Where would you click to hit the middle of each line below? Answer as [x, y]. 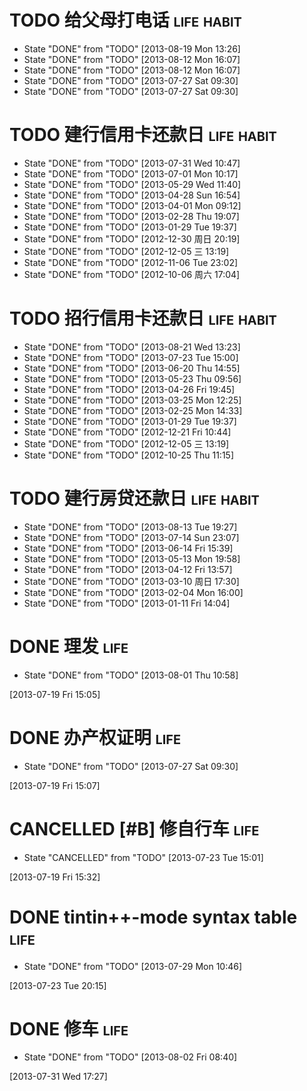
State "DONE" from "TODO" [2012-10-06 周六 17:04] [132, 274]
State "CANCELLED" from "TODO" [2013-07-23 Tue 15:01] [143, 857]
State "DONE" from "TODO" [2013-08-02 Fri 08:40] [130, 1057]
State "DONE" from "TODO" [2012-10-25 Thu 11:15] [128, 455]
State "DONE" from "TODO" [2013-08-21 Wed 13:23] [132, 347]
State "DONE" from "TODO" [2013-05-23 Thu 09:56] [132, 378]
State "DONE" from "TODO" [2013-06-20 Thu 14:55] [132, 368]
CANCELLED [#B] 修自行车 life [134, 828]
